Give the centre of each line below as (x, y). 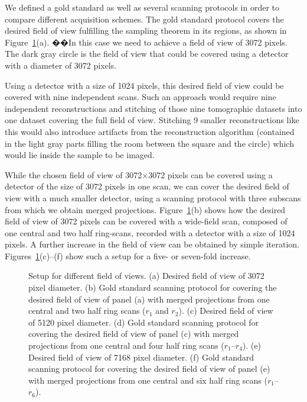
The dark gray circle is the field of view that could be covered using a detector (147, 54)
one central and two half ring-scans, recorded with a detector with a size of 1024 (150, 232)
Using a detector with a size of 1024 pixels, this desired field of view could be (144, 85)
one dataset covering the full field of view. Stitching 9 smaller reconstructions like (152, 120)
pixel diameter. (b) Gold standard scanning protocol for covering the (153, 287)
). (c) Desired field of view (226, 311)
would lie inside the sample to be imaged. (80, 155)
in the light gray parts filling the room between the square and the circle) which (149, 143)
